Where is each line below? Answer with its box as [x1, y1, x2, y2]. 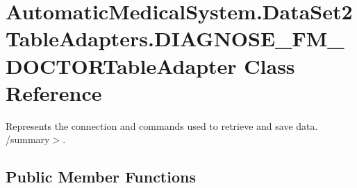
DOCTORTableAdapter [6, 51, 237, 79]
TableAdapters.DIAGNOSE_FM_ [6, 24, 344, 53]
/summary [6, 132, 50, 147]
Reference [6, 78, 102, 106]
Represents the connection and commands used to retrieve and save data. [6, 118, 318, 133]
